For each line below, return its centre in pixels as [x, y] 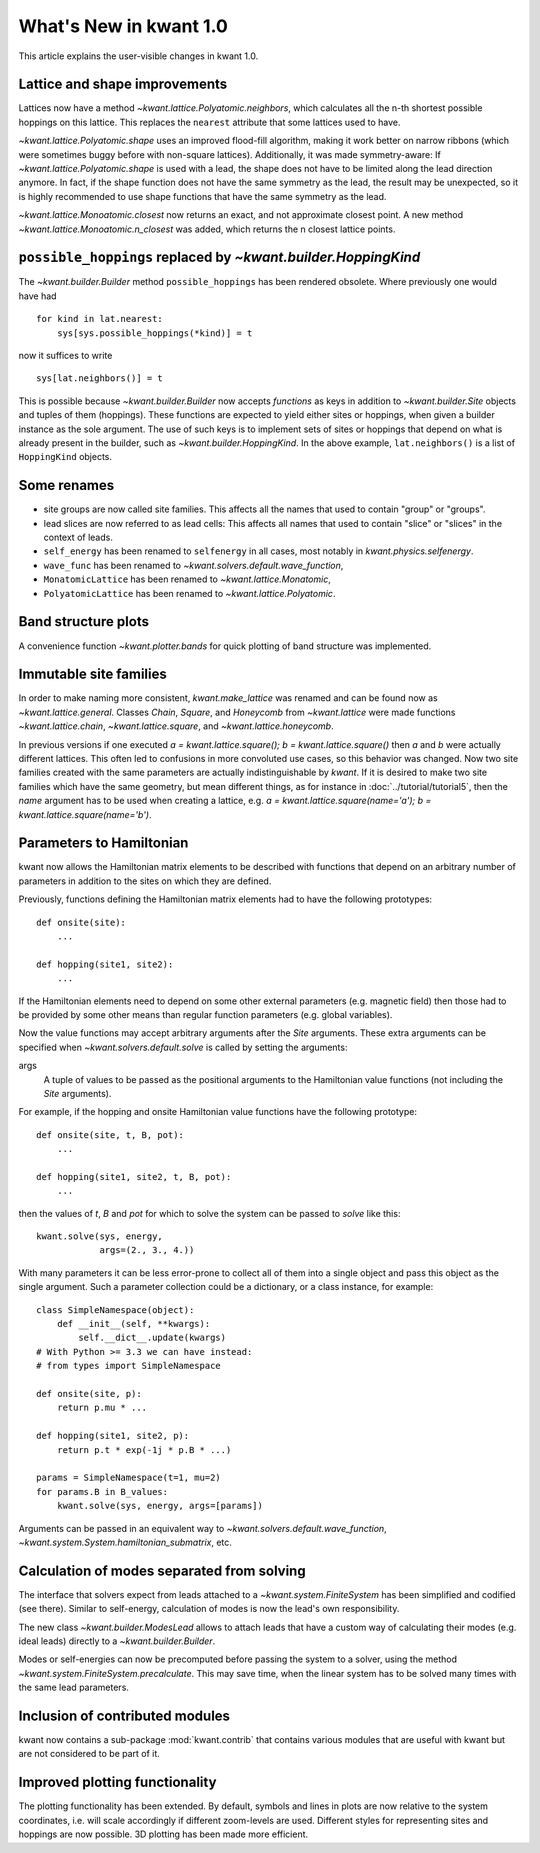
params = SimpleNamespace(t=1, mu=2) [129, 1478]
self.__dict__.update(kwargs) [152, 1338]
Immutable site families [92, 674]
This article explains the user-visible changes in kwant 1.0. [138, 56]
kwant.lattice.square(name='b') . [85, 814]
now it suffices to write [65, 356]
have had [37, 296]
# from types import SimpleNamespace [129, 1366]
